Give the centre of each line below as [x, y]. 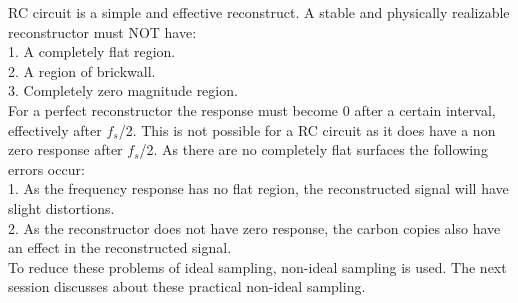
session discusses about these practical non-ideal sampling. [187, 286]
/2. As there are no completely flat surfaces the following [313, 149]
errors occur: [46, 168]
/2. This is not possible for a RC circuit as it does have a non [307, 129]
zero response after [65, 149]
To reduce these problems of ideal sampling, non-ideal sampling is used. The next [257, 266]
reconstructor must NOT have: [102, 31]
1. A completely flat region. [92, 51]
